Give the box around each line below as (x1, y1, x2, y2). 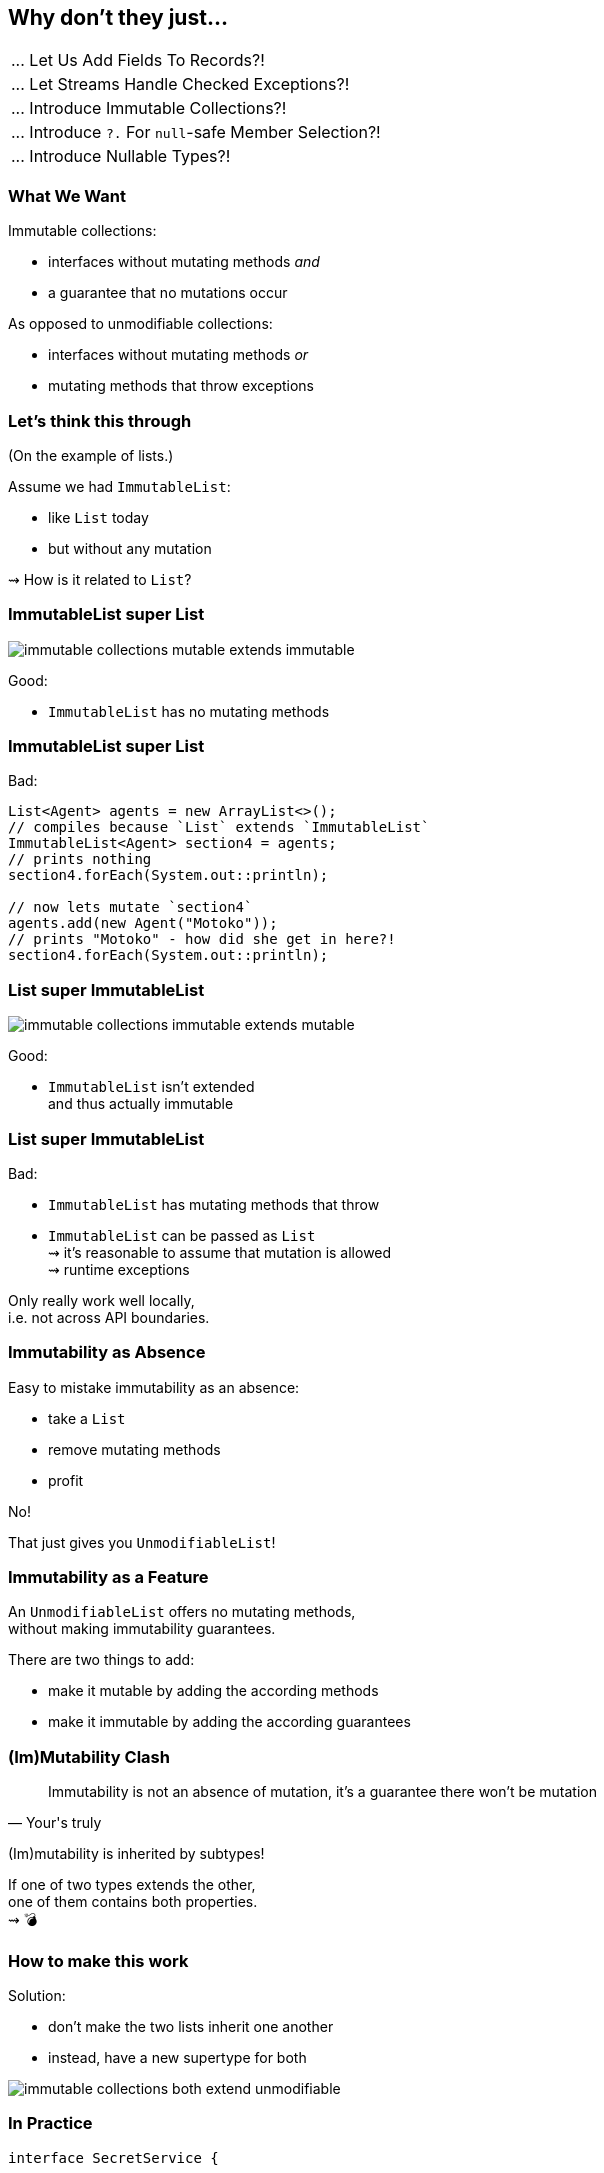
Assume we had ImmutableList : (8, 477, 231, 495)
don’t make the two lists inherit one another (48, 2017, 334, 2035)
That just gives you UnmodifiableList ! (8, 1533, 276, 1551)
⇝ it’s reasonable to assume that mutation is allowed (48, 1243, 392, 1261)
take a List (48, 1409, 126, 1427)
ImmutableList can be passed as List (48, 1226, 316, 1244)
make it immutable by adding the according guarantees (48, 1713, 411, 1731)
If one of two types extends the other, (8, 1876, 256, 1894)
